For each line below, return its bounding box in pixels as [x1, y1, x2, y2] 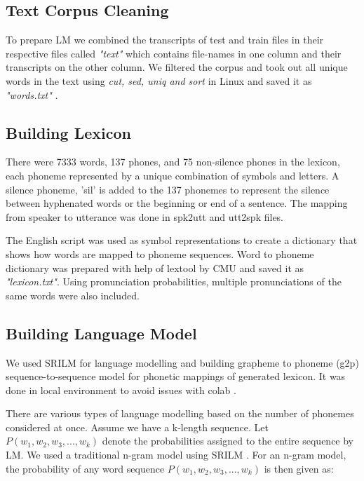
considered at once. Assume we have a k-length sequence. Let [6, 419, 269, 434]
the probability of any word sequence [6, 461, 165, 475]
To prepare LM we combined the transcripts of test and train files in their [6, 32, 324, 47]
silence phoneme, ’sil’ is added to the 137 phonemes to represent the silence [6, 182, 330, 196]
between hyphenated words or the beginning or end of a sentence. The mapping [6, 196, 348, 210]
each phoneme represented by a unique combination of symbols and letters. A [6, 168, 339, 182]
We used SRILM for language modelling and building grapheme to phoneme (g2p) [6, 355, 359, 370]
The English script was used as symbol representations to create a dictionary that [6, 233, 358, 248]
